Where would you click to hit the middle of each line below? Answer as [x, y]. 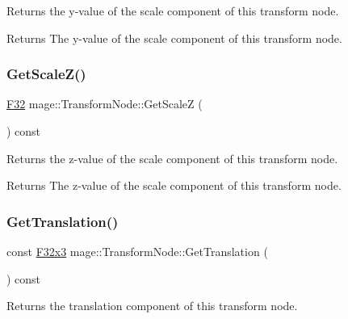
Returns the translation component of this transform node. [152, 306]
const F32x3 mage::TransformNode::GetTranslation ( [137, 251]
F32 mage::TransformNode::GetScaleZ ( [105, 104]
